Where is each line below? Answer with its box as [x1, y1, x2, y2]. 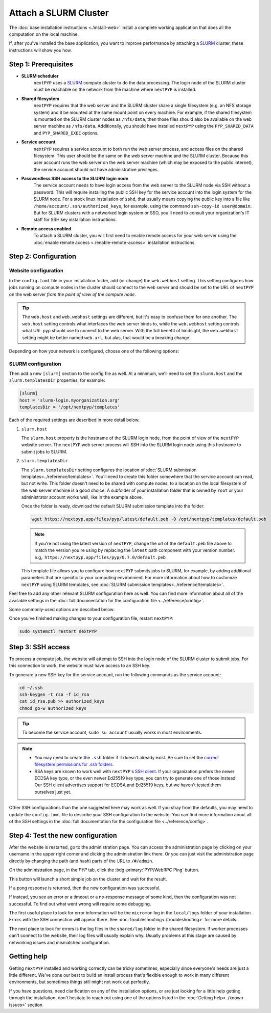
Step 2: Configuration [9, 252, 77, 261]
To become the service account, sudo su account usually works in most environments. [22, 729, 203, 736]
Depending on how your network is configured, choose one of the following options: [9, 348, 179, 354]
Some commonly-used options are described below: [9, 606, 115, 612]
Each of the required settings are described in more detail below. [9, 417, 139, 423]
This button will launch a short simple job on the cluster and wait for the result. [9, 876, 167, 882]
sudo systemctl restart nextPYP [19, 629, 97, 634]
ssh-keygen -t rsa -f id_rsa [19, 692, 90, 697]
